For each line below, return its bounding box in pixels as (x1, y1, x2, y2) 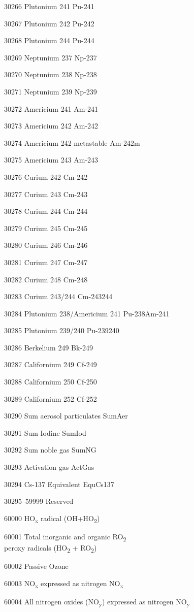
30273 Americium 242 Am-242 (4, 120, 99, 131)
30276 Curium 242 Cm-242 (4, 171, 88, 182)
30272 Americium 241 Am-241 (4, 103, 99, 114)
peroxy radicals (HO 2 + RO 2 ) (4, 542, 97, 554)
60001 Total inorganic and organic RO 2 (4, 531, 126, 543)
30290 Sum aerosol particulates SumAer (4, 410, 128, 421)
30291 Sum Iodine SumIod (4, 427, 86, 438)
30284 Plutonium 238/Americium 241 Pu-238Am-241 (4, 308, 170, 318)
